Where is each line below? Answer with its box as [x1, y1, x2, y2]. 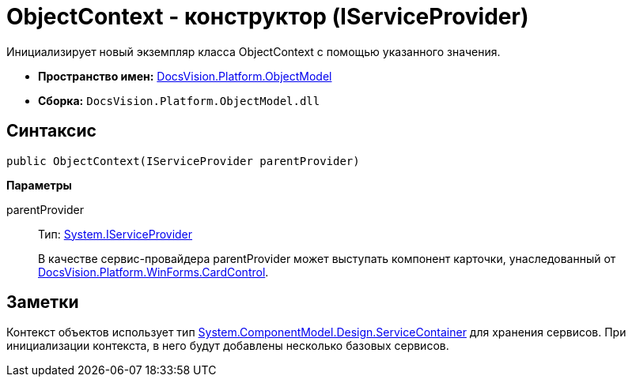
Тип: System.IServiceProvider [38, 227, 193, 241]
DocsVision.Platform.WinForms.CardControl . [38, 265, 269, 279]
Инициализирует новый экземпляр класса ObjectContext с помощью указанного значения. [6, 44, 501, 58]
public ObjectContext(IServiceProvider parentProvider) [6, 154, 360, 167]
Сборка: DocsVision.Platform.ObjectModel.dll [38, 93, 320, 107]
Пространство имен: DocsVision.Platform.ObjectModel [38, 69, 332, 83]
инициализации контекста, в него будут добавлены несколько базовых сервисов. [6, 339, 449, 353]
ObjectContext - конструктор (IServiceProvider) [6, 3, 529, 30]
